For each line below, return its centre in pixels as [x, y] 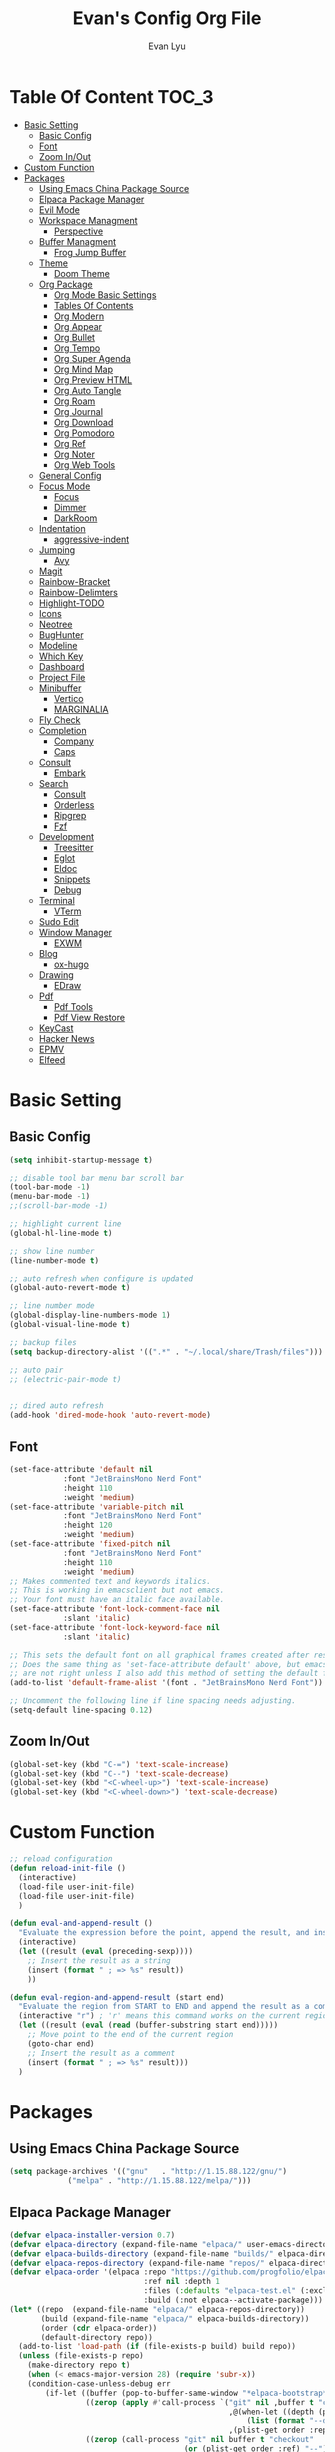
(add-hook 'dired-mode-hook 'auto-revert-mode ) [110, 1415]
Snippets [72, 879]
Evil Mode [59, 209]
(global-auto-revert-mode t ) [70, 1288]
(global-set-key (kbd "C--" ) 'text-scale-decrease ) [119, 1773]
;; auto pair [36, 1370]
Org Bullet [74, 337]
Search [53, 783]
